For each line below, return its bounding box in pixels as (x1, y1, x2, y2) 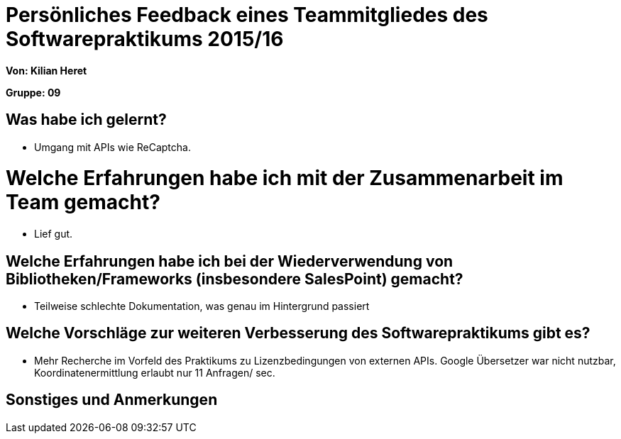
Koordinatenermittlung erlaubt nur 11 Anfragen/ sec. (34, 366, 275, 379)
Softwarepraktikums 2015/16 (6, 27, 284, 51)
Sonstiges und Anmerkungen (6, 391, 218, 409)
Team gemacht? (6, 190, 160, 215)
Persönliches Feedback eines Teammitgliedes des (6, 3, 488, 27)
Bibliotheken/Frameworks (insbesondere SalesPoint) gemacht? (6, 269, 463, 288)
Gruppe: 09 (6, 86, 61, 99)
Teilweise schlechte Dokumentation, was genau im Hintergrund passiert (34, 299, 370, 312)
